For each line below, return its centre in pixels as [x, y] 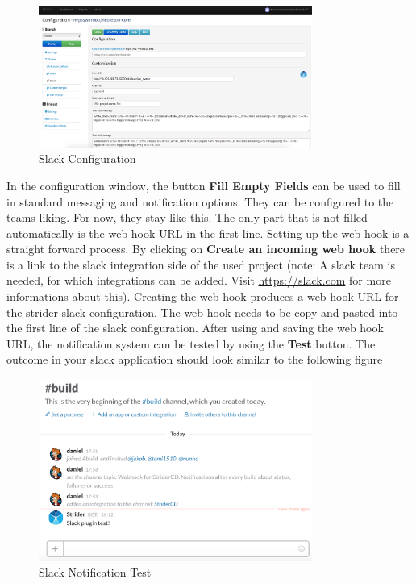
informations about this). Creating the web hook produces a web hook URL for [203, 296]
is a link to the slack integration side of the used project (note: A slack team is [201, 264]
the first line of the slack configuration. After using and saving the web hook [195, 328]
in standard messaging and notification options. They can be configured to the [200, 201]
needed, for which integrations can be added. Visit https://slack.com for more [199, 280]
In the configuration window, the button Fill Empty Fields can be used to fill [204, 185]
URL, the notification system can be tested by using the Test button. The [191, 343]
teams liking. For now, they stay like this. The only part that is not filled [187, 217]
